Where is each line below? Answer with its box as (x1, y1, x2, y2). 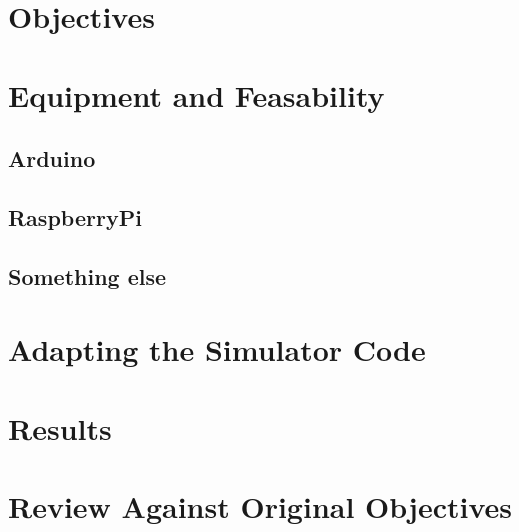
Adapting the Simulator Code (8, 329, 426, 370)
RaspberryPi (8, 201, 142, 232)
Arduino (8, 143, 96, 174)
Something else (8, 260, 167, 291)
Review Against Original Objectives (8, 486, 512, 527)
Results (8, 407, 112, 448)
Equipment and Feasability (8, 74, 385, 115)
